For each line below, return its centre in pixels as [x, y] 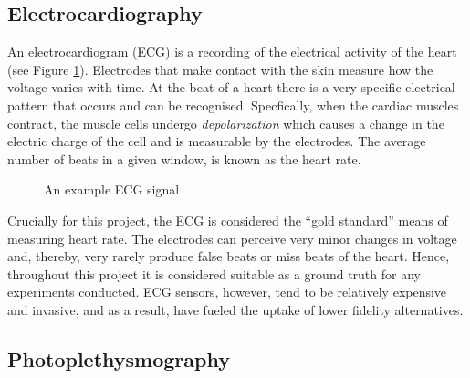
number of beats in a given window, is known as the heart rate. [184, 158]
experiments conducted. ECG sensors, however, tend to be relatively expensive [227, 292]
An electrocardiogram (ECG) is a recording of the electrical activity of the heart [232, 52]
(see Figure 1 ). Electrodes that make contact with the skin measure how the [220, 69]
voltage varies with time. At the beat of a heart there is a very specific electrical [231, 87]
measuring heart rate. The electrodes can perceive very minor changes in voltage [232, 238]
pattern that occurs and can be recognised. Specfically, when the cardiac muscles [233, 105]
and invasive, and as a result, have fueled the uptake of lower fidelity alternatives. [235, 309]
